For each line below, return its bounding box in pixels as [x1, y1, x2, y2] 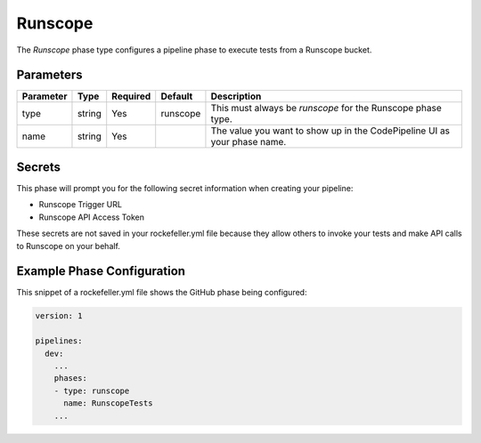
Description [210, 90, 262, 102]
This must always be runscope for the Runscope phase [210, 102, 443, 115]
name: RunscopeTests [63, 399, 153, 408]
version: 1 [35, 311, 83, 321]
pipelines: [35, 336, 83, 346]
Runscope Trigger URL [38, 199, 122, 210]
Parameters [16, 68, 83, 83]
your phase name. [210, 136, 287, 149]
